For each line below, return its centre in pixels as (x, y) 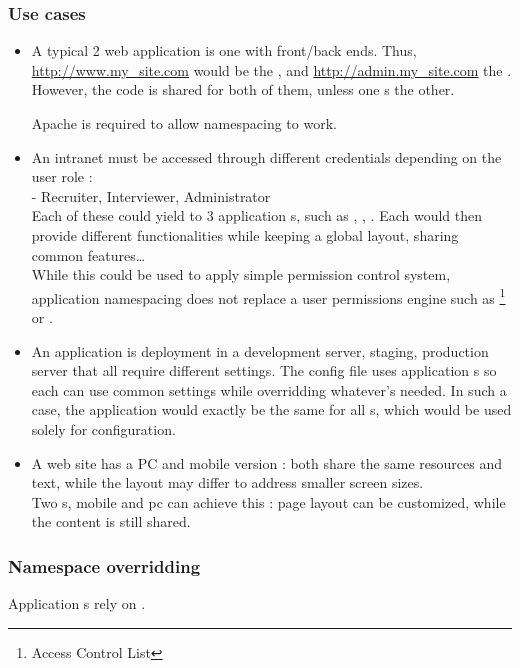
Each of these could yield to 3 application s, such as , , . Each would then (257, 215)
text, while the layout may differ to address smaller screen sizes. (227, 482)
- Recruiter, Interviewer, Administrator (151, 195)
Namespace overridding (104, 565)
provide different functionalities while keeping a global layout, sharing (245, 234)
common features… (88, 254)
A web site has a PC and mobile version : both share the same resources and (267, 462)
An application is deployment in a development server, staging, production (260, 350)
